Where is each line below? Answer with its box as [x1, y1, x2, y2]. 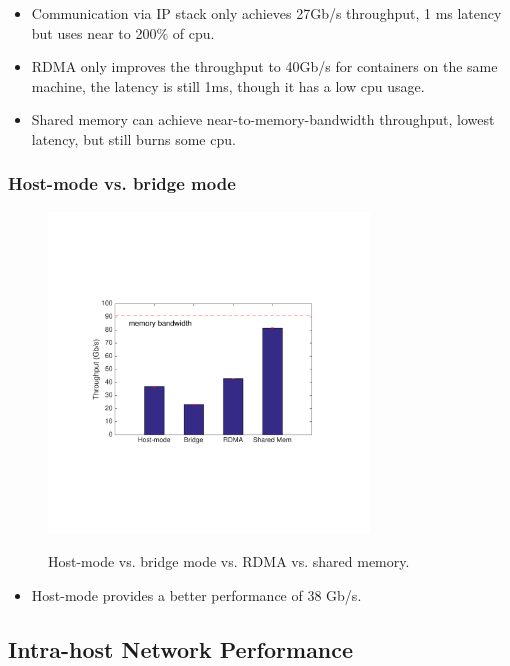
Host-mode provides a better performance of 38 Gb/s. [31, 584, 362, 605]
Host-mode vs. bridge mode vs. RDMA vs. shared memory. [48, 550, 410, 571]
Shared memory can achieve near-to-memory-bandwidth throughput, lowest [31, 109, 495, 130]
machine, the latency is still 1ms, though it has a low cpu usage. [31, 75, 425, 96]
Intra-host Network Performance [8, 633, 354, 664]
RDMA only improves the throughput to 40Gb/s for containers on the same [31, 56, 498, 77]
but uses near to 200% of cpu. [31, 22, 215, 43]
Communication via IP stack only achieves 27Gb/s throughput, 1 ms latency [31, 3, 502, 23]
